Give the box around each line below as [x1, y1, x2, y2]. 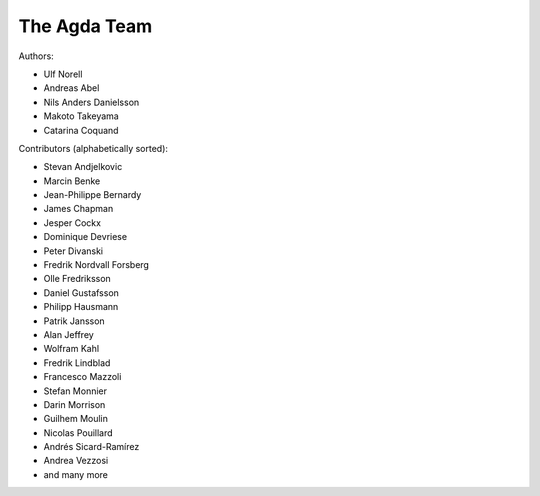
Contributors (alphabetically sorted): [18, 142, 169, 154]
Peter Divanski [43, 245, 104, 257]
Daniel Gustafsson [43, 286, 120, 299]
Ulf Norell [43, 68, 83, 80]
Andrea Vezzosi [43, 455, 109, 467]
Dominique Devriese [43, 231, 128, 243]
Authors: [18, 50, 54, 62]
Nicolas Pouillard [43, 426, 114, 439]
